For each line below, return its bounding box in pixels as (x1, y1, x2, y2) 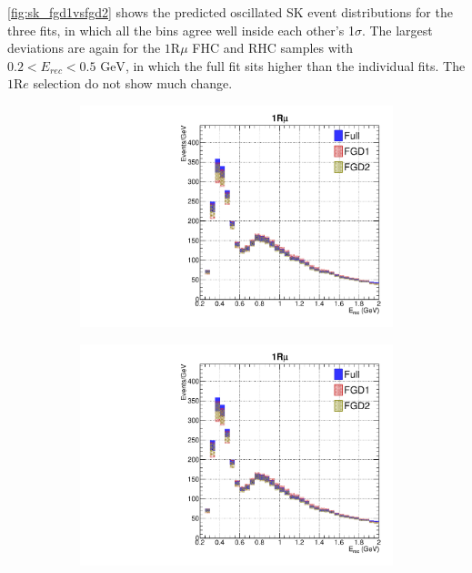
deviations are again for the (7, 38, 161, 57)
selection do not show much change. (33, 74, 233, 93)
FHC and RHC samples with (192, 38, 353, 57)
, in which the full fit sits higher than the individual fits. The (125, 56, 466, 75)
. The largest (361, 20, 433, 39)
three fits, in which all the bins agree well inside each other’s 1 (7, 20, 355, 39)
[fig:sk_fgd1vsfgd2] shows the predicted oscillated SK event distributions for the (7, 3, 453, 21)
